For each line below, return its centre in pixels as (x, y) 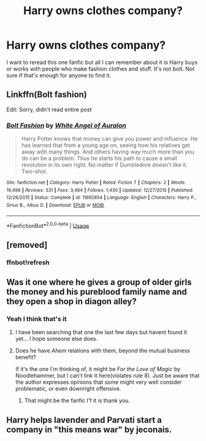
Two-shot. (34, 171)
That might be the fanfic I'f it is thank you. (77, 400)
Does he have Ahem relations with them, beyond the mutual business (102, 351)
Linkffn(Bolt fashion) (47, 95)
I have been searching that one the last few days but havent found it (101, 332)
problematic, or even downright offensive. (68, 389)
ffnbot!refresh (28, 262)
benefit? (26, 357)
